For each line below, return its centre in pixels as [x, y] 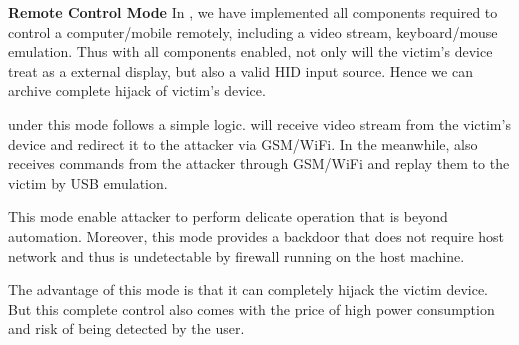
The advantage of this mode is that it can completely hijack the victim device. [248, 289]
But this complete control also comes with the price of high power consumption [251, 308]
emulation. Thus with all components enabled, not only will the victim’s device [250, 51]
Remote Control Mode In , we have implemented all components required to [253, 12]
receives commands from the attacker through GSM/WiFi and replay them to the [259, 163]
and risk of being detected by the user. [126, 328]
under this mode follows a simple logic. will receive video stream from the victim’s [259, 123]
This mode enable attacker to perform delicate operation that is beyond [228, 216]
